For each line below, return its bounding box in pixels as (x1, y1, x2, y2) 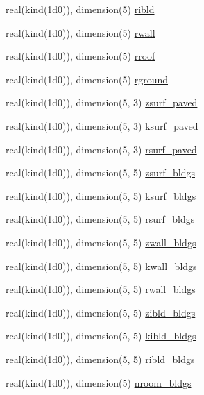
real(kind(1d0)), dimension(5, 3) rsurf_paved (6, 142, 197, 156)
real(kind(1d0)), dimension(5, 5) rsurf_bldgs (6, 212, 195, 226)
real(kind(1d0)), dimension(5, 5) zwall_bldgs (6, 235, 196, 249)
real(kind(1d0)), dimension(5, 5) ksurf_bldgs (6, 188, 196, 203)
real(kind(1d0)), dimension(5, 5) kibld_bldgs (6, 328, 196, 343)
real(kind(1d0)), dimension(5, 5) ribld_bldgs (6, 351, 195, 366)
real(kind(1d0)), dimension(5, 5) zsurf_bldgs (6, 165, 195, 180)
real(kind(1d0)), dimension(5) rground (6, 72, 168, 86)
